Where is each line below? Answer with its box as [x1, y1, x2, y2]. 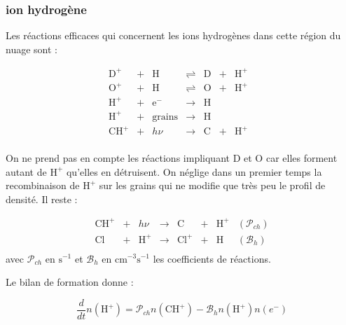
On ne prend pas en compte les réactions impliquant [6, 151, 230, 165]
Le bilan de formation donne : [6, 275, 134, 289]
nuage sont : [6, 41, 57, 56]
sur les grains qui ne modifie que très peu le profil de [99, 178, 326, 193]
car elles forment [265, 151, 338, 165]
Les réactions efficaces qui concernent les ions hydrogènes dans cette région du [6, 28, 341, 43]
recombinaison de [6, 178, 80, 193]
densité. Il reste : [6, 191, 78, 206]
